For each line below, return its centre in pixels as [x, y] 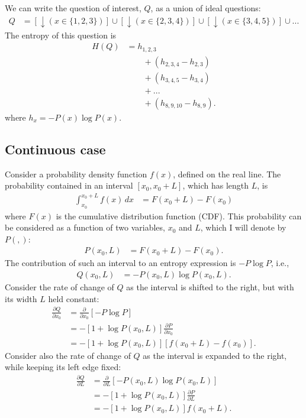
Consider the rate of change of [59, 286]
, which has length [216, 185]
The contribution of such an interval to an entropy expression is [120, 263]
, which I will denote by [243, 227]
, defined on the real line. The [227, 174]
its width [21, 298]
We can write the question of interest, [73, 8]
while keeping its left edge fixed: [63, 367]
